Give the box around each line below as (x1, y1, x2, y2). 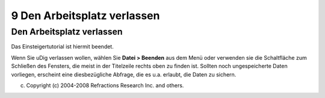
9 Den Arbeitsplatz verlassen (11, 9, 160, 22)
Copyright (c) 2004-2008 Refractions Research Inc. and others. (26, 81, 184, 89)
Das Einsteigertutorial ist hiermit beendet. (11, 43, 114, 50)
